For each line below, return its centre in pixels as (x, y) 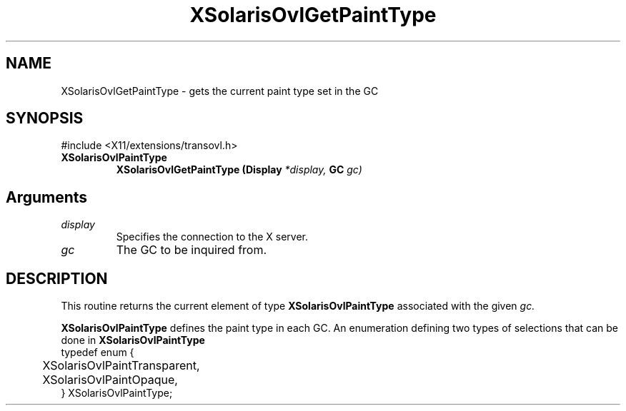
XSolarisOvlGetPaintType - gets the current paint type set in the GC (220, 91)
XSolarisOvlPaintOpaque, (110, 380)
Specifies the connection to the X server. (212, 237)
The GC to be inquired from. (192, 250)
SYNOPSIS (45, 118)
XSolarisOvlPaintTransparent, (121, 366)
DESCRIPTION (57, 278)
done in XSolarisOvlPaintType (133, 340)
